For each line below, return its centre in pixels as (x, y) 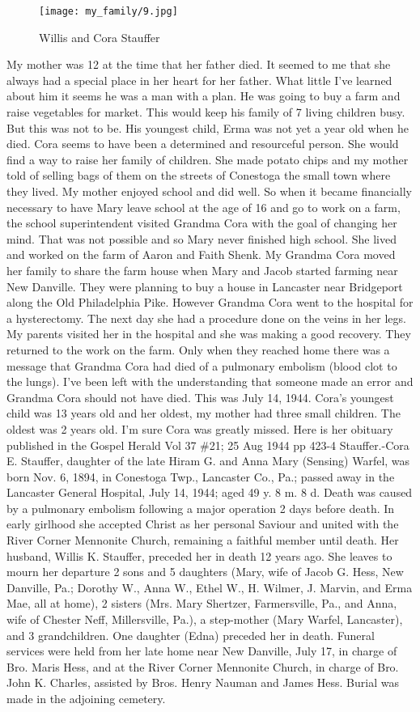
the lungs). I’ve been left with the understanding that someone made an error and (210, 381)
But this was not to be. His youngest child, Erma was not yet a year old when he (208, 127)
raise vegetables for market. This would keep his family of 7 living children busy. (206, 112)
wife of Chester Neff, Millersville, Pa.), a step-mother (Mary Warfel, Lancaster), (205, 619)
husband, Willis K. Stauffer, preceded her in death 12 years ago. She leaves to (199, 555)
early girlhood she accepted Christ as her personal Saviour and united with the (203, 524)
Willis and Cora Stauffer (100, 37)
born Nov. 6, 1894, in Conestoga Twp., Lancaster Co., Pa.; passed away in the (201, 476)
